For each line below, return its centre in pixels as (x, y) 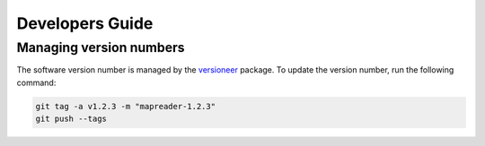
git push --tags (71, 119)
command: (36, 82)
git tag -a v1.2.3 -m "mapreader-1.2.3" (125, 106)
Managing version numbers (101, 47)
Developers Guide (85, 23)
